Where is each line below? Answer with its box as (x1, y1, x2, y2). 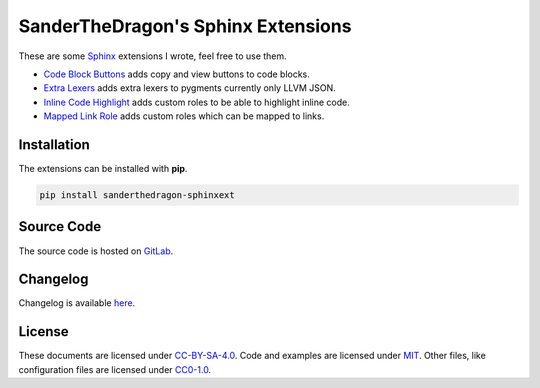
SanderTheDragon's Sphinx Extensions (18, 15, 352, 37)
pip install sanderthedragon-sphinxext (39, 190, 235, 200)
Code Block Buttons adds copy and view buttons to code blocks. (43, 68, 310, 80)
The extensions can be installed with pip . (18, 163, 188, 175)
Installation (18, 136, 90, 153)
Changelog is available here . (18, 297, 136, 309)
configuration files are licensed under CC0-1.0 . (18, 363, 212, 375)
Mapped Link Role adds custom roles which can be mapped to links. (43, 110, 325, 122)
